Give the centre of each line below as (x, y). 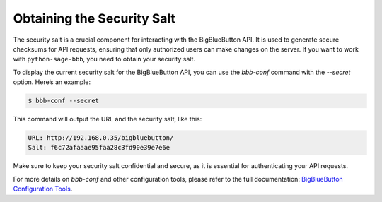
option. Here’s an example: (52, 82)
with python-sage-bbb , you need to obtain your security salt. (104, 59)
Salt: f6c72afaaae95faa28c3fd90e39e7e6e (99, 148)
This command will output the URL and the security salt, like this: (108, 119)
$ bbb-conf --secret (63, 101)
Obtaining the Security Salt (94, 18)
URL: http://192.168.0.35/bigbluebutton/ (101, 138)
